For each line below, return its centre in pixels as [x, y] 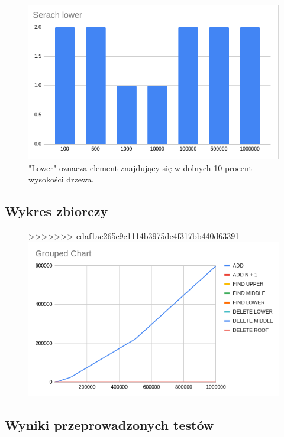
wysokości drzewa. [61, 179]
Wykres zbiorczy [57, 211]
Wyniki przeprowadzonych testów [109, 425]
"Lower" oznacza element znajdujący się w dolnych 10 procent [140, 167]
